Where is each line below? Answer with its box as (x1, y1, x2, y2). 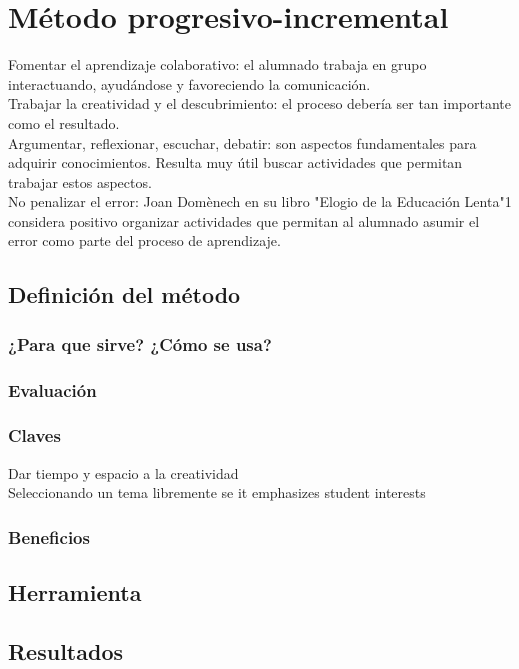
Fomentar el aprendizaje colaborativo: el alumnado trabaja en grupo (8, 54, 427, 75)
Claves (8, 423, 61, 448)
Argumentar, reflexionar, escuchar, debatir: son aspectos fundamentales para (8, 132, 477, 153)
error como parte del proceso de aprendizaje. (8, 230, 281, 251)
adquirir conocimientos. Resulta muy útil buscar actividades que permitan (8, 152, 463, 173)
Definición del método (8, 279, 241, 310)
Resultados (8, 635, 123, 666)
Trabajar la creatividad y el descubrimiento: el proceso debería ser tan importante (8, 93, 512, 114)
